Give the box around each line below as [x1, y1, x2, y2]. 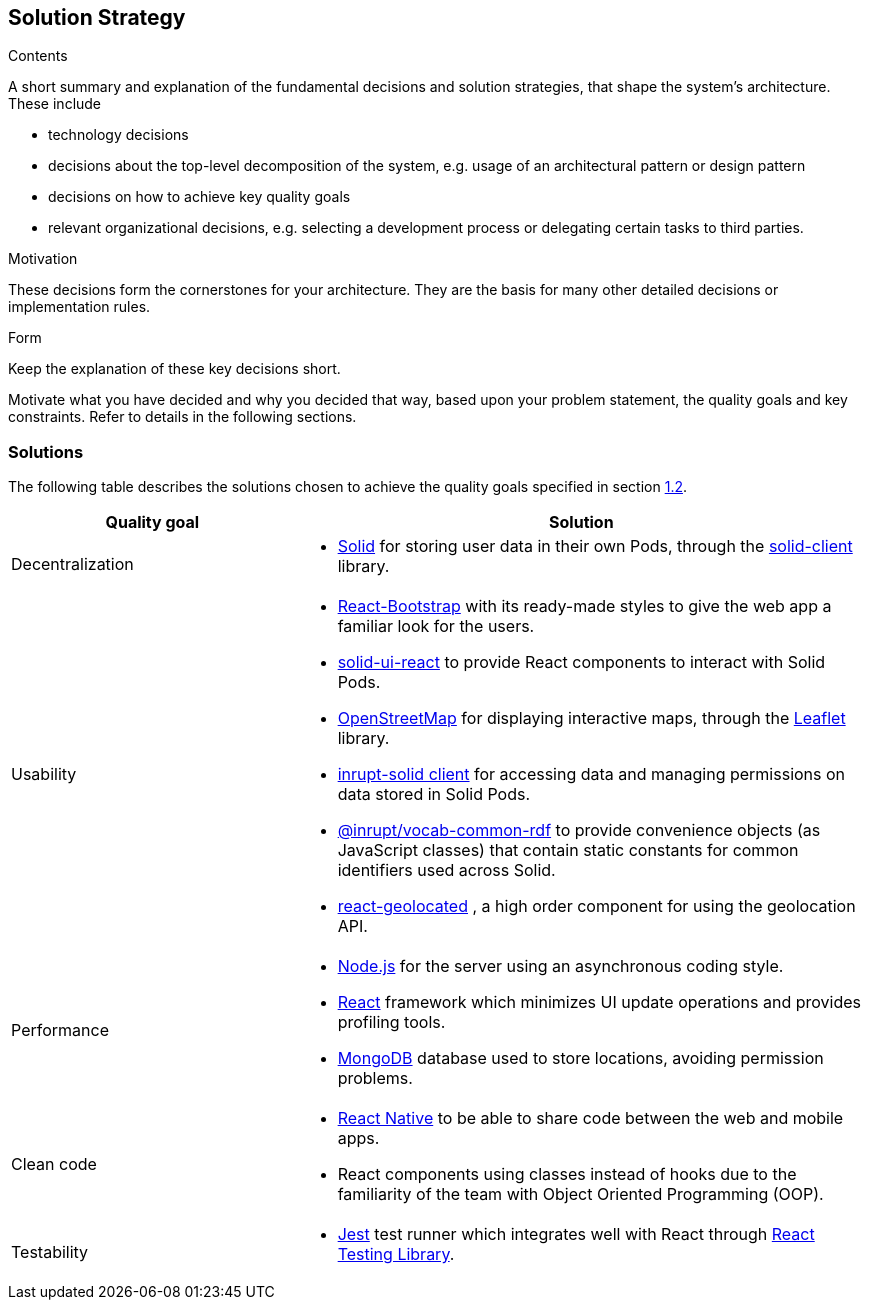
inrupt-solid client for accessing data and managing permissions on [337, 764, 846, 785]
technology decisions [48, 126, 189, 144]
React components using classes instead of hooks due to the [337, 1164, 797, 1185]
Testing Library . [337, 1244, 455, 1265]
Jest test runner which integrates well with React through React [337, 1224, 815, 1245]
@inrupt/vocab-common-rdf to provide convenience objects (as [337, 820, 821, 841]
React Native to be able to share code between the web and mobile [337, 1108, 844, 1129]
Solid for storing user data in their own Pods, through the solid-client [337, 536, 853, 557]
